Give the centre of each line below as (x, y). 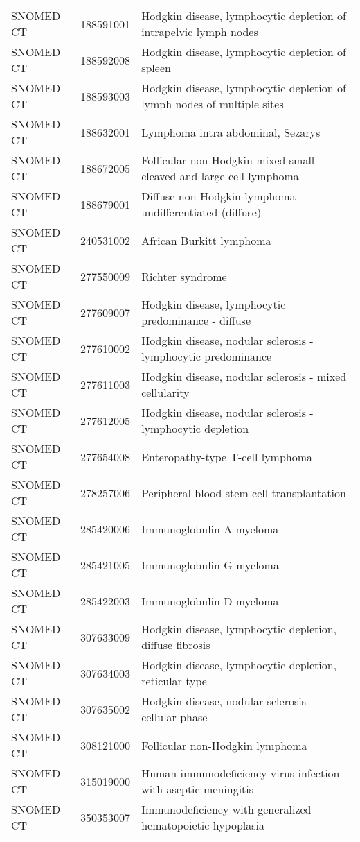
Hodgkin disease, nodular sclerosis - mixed (244, 376)
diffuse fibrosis (176, 645)
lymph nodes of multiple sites (213, 104)
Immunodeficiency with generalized (226, 809)
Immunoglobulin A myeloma (210, 529)
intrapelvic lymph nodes (200, 32)
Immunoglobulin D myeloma (210, 601)
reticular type (174, 681)
